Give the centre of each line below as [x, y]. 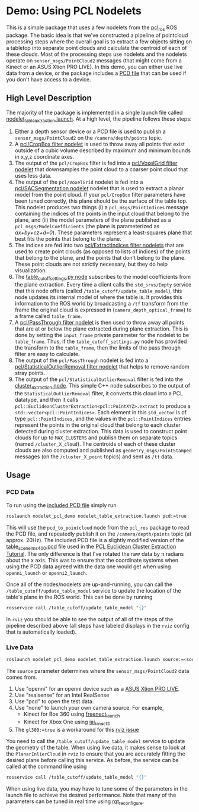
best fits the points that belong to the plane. [68, 239]
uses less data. [33, 176]
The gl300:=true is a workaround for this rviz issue [77, 729]
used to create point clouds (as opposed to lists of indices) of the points [102, 251]
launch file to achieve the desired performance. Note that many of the [91, 795]
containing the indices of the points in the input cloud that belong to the [102, 214]
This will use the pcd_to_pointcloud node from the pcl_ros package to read [98, 527]
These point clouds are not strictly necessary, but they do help [91, 264]
